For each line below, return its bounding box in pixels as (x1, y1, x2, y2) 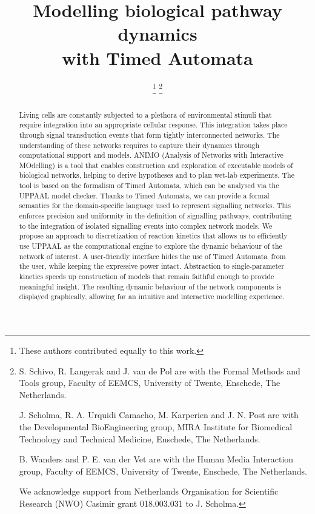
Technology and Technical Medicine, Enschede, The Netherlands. (19, 432, 260, 445)
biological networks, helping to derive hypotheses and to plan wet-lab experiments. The (19, 170, 294, 180)
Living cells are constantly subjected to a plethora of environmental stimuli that (19, 109, 272, 120)
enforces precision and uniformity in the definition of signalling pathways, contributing (19, 211, 292, 221)
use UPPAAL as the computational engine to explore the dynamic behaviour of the (19, 241, 282, 251)
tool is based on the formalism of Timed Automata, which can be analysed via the (19, 180, 279, 191)
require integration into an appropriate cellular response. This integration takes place (19, 120, 288, 130)
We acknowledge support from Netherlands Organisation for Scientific (19, 485, 279, 498)
